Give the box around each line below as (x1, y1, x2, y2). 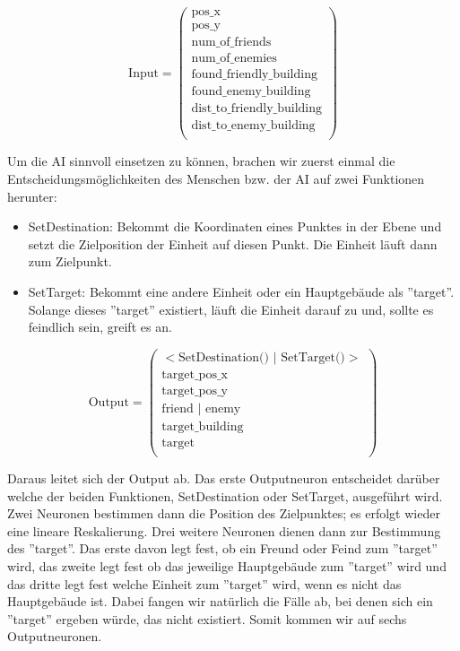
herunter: (7, 187, 57, 205)
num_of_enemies (191, 52, 277, 65)
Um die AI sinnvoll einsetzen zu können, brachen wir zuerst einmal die (7, 152, 395, 170)
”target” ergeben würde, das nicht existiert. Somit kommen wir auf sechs (7, 609, 407, 628)
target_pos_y (161, 384, 228, 397)
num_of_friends (191, 36, 272, 49)
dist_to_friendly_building (191, 102, 323, 116)
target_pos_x (161, 368, 228, 381)
